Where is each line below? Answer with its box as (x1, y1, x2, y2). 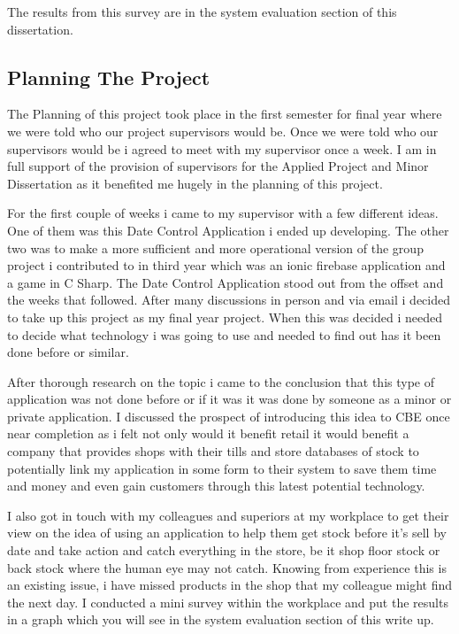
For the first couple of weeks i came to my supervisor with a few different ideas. (7, 204, 439, 222)
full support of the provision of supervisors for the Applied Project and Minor (7, 157, 429, 175)
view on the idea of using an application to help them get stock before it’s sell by (7, 523, 447, 542)
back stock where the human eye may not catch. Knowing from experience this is (7, 558, 447, 576)
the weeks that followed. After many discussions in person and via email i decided (7, 290, 451, 309)
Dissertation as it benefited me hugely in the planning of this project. (7, 174, 383, 192)
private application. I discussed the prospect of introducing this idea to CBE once (7, 406, 450, 425)
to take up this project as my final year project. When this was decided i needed (7, 307, 442, 326)
